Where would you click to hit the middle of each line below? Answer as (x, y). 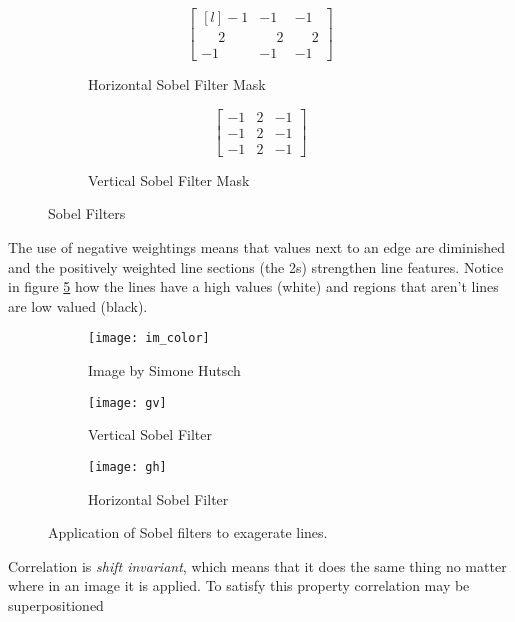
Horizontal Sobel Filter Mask (177, 84)
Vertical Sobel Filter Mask (169, 179)
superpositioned (56, 604)
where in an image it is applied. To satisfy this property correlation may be (239, 585)
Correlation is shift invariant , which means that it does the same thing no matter (257, 565)
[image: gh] (127, 466)
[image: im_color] (149, 338)
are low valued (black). (78, 305)
